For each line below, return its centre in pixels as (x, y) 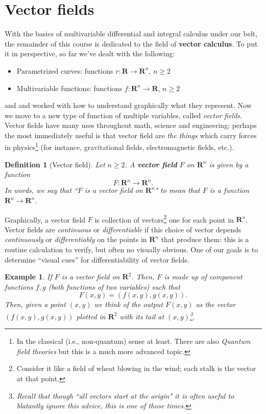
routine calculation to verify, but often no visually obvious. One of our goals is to (131, 249)
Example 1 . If (28, 277)
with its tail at (142, 316)
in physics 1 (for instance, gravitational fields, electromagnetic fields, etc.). (119, 146)
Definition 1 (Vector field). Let (55, 164)
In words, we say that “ (41, 190)
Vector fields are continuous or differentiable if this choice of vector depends (123, 229)
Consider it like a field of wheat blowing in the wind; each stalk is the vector (136, 368)
